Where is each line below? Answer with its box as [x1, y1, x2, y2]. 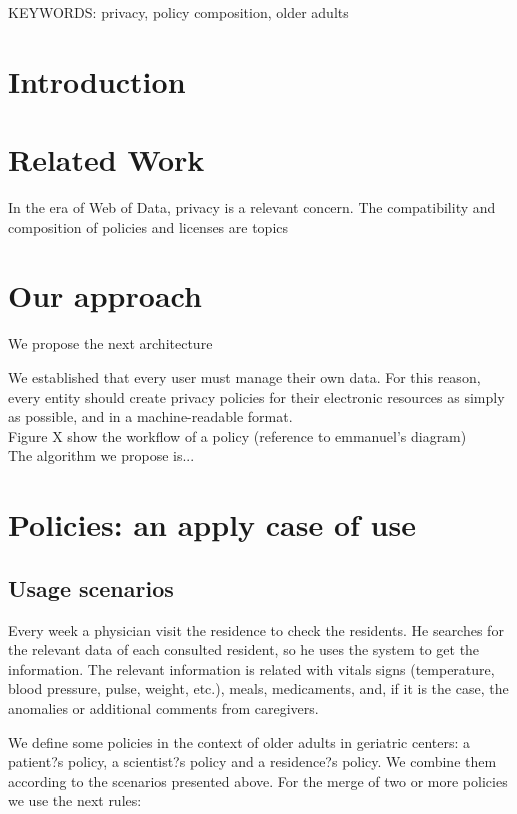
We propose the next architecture [8, 333, 213, 354]
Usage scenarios [8, 572, 174, 603]
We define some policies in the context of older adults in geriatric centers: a [8, 731, 471, 752]
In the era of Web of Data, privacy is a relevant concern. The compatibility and [8, 197, 496, 218]
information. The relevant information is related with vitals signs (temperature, [8, 658, 495, 679]
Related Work [8, 139, 205, 180]
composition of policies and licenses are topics [8, 216, 289, 237]
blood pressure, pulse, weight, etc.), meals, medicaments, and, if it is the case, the [8, 678, 509, 699]
